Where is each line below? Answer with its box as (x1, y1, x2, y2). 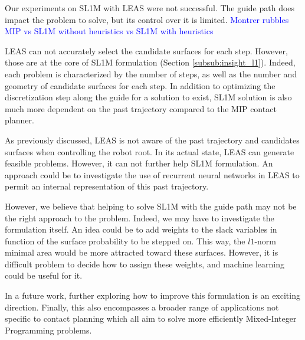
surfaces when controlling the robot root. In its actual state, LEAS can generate (5, 145, 294, 158)
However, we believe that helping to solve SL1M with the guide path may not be (5, 200, 297, 212)
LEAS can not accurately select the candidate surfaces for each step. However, (5, 44, 288, 57)
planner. (5, 114, 34, 126)
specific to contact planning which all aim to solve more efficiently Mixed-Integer (5, 312, 297, 325)
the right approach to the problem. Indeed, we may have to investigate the (5, 211, 274, 224)
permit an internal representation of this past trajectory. (5, 180, 209, 192)
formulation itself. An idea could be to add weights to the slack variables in (5, 223, 277, 236)
